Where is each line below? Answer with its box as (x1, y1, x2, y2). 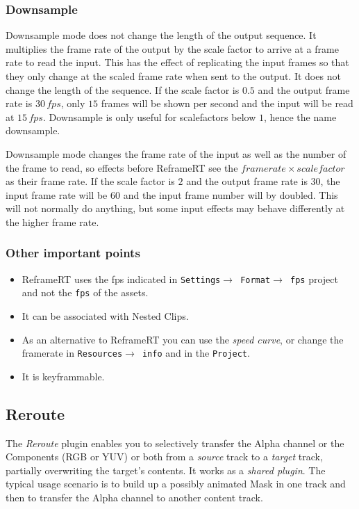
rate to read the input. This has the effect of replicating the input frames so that (6, 55, 349, 70)
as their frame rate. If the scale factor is (6, 174, 175, 188)
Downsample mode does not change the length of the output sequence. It (6, 28, 317, 42)
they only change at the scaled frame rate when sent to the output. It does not (6, 69, 341, 83)
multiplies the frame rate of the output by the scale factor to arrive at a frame (6, 41, 339, 56)
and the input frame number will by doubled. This (123, 187, 338, 202)
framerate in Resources (22, 346, 123, 360)
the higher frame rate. (6, 214, 99, 229)
